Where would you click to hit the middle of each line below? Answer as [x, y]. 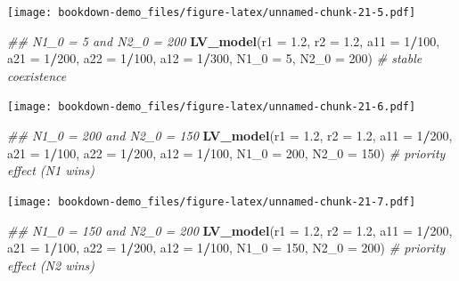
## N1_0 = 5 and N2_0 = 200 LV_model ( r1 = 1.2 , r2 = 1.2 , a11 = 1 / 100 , [224, 40]
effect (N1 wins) [51, 170]
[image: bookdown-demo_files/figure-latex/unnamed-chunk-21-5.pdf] [212, 12]
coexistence [37, 75]
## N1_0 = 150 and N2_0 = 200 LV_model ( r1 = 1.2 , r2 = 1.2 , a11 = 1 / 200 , [230, 230]
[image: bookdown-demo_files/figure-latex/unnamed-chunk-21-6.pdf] [212, 107]
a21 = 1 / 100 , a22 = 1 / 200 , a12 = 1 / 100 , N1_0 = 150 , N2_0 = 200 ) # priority [226, 248]
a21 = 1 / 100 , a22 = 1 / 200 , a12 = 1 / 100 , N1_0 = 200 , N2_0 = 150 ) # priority [226, 153]
